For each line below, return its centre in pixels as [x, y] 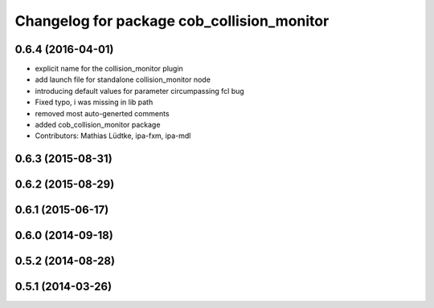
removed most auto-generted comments [102, 113]
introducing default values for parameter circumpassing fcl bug [139, 91]
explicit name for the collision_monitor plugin [109, 69]
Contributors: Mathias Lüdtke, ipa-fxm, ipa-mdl [113, 136]
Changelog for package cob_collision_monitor [172, 21]
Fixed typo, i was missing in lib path [94, 102]
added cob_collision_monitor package [98, 125]
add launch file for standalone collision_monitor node [123, 79]
